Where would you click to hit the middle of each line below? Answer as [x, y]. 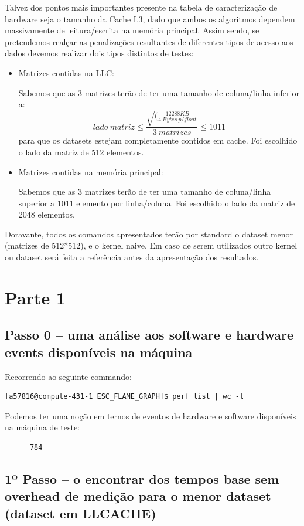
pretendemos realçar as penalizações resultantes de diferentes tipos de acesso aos [149, 41]
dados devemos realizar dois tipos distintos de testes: [99, 53]
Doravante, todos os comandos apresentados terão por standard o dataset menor [149, 234]
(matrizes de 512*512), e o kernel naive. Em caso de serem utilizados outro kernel [151, 245]
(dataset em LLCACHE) [81, 513]
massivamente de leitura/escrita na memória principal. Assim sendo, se [132, 30]
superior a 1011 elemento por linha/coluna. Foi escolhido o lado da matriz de [157, 203]
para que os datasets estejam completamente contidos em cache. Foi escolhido [158, 140]
